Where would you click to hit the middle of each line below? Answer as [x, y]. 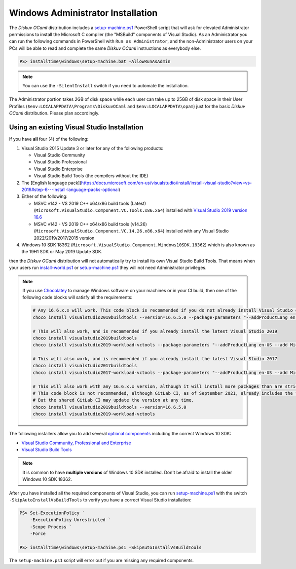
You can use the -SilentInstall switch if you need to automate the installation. [106, 86]
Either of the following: [44, 196]
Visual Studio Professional [60, 162]
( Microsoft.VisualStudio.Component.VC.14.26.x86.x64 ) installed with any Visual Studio [131, 231]
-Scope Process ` [51, 527]
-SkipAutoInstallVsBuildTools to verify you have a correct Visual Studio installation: [100, 500]
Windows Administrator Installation [83, 13]
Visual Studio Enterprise [58, 169]
